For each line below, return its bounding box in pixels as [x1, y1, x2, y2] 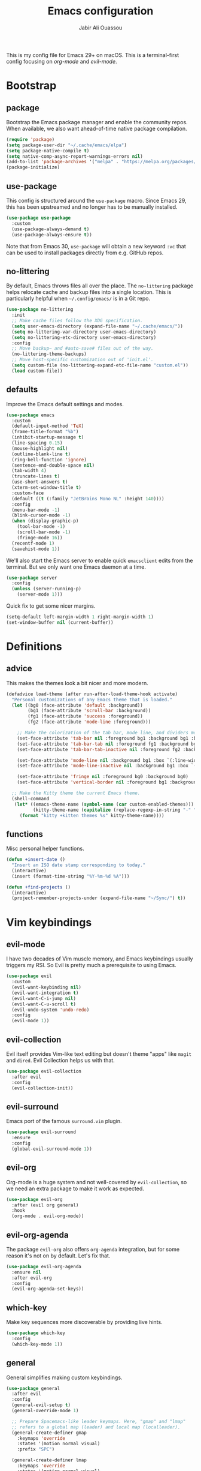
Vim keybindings [6, 915, 92, 929]
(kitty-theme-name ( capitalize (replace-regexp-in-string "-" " [32, 807, 197, 813]
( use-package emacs [6, 412, 55, 418]
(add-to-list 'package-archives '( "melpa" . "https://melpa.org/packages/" [6, 159, 199, 165]
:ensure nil [11, 1269, 42, 1275]
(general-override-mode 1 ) [11, 1408, 79, 1414]
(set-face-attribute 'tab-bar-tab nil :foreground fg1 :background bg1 [17, 741, 199, 747]
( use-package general [6, 1385, 60, 1391]
